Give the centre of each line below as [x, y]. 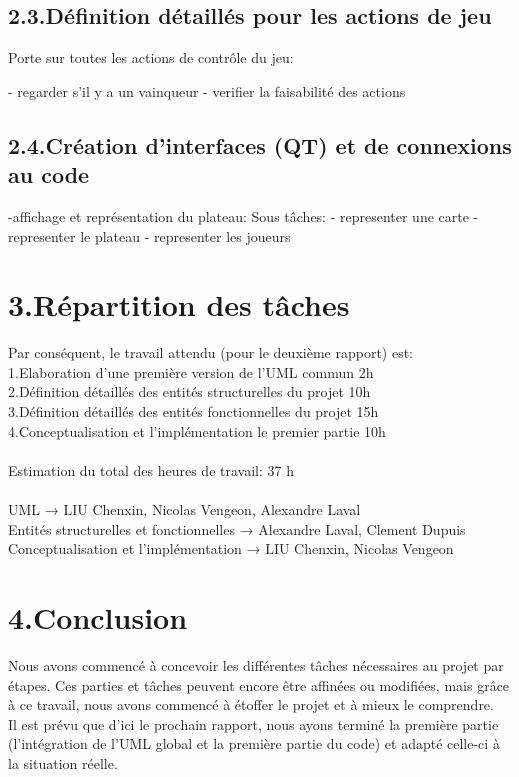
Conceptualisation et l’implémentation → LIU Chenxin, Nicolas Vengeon [231, 548]
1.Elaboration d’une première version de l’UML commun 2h [191, 371]
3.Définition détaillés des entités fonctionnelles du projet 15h [193, 411]
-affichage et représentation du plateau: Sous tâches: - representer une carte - [243, 215]
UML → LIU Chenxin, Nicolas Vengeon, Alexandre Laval [184, 509]
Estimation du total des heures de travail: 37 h [151, 469]
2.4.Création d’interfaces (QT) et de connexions [260, 144]
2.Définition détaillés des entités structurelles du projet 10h [189, 391]
